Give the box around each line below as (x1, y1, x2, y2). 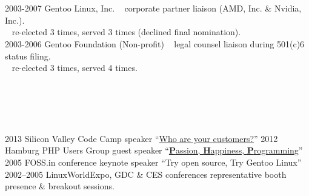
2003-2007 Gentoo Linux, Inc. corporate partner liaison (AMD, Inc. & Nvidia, (5, 2, 302, 15)
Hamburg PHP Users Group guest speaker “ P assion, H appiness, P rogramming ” (5, 144, 303, 157)
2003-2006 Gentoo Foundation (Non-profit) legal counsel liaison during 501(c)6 (5, 37, 305, 50)
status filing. (5, 49, 51, 62)
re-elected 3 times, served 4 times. (12, 61, 138, 74)
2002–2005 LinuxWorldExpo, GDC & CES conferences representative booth (5, 167, 287, 180)
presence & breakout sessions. (5, 180, 115, 192)
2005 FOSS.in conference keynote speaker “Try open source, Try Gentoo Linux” (5, 156, 302, 168)
